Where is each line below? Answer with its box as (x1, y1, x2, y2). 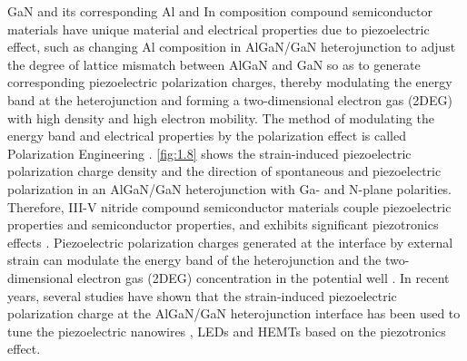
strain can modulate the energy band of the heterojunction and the (7, 250, 382, 269)
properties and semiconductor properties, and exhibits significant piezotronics (7, 215, 439, 234)
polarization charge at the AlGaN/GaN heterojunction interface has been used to (7, 304, 461, 323)
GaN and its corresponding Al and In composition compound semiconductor (7, 2, 433, 20)
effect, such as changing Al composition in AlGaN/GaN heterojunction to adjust (7, 37, 456, 56)
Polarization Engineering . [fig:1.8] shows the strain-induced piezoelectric (7, 143, 412, 162)
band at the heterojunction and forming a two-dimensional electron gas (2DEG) (7, 90, 453, 109)
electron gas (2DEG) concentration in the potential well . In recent (77, 268, 450, 287)
